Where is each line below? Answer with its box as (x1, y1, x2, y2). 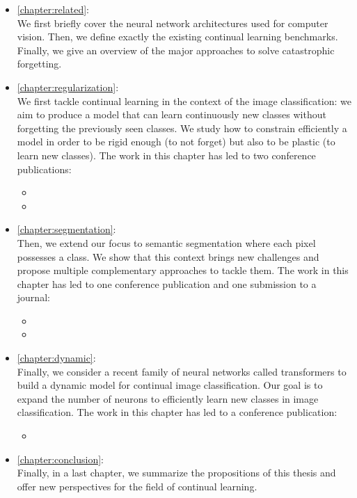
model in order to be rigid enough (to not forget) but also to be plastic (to (17, 134, 335, 149)
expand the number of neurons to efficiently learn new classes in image (17, 391, 319, 405)
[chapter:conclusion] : (17, 451, 104, 466)
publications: (17, 161, 72, 176)
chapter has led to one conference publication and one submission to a (17, 276, 317, 291)
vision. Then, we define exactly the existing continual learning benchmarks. (17, 29, 338, 44)
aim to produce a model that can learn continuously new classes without (17, 107, 326, 122)
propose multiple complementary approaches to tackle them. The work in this (17, 263, 349, 278)
